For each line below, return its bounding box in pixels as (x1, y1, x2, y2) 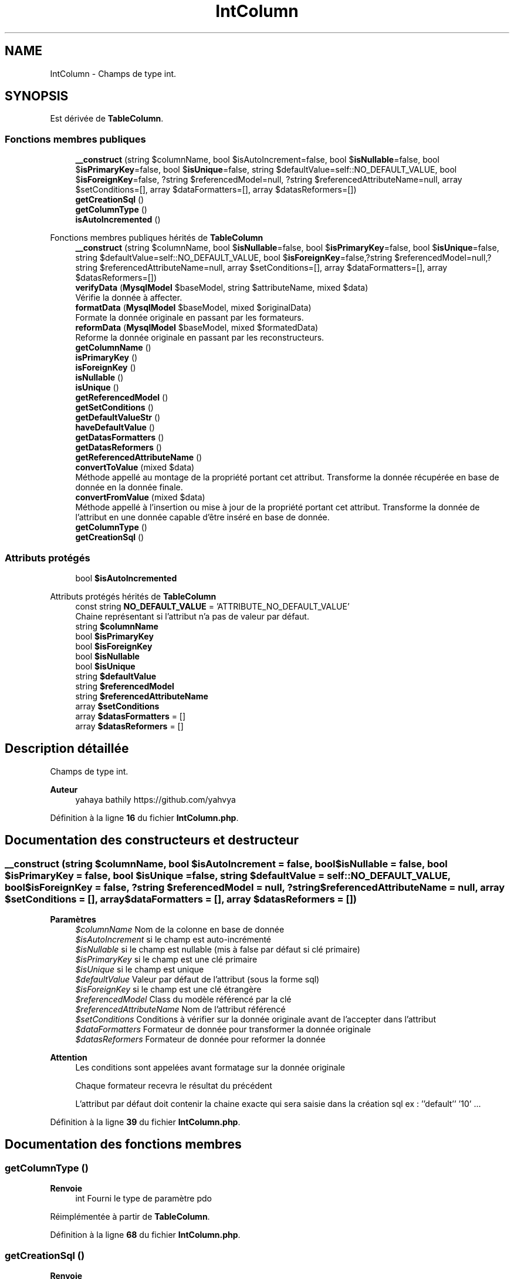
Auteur (50, 784, 78, 795)
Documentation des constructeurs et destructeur (5, 833, 299, 848)
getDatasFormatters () (75, 432, 164, 443)
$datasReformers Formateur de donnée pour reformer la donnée (75, 1034, 326, 1044)
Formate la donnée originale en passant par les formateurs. (75, 312, 304, 323)
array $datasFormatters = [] (75, 711, 186, 721)
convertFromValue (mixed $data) (75, 492, 205, 503)
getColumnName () (75, 342, 151, 353)
